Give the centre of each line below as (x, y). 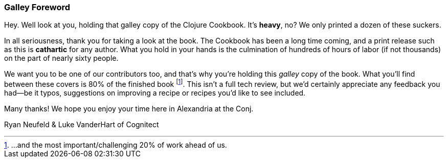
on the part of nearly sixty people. (61, 58)
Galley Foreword (37, 7)
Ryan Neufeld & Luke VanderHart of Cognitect (82, 125)
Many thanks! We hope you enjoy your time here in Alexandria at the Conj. (129, 109)
